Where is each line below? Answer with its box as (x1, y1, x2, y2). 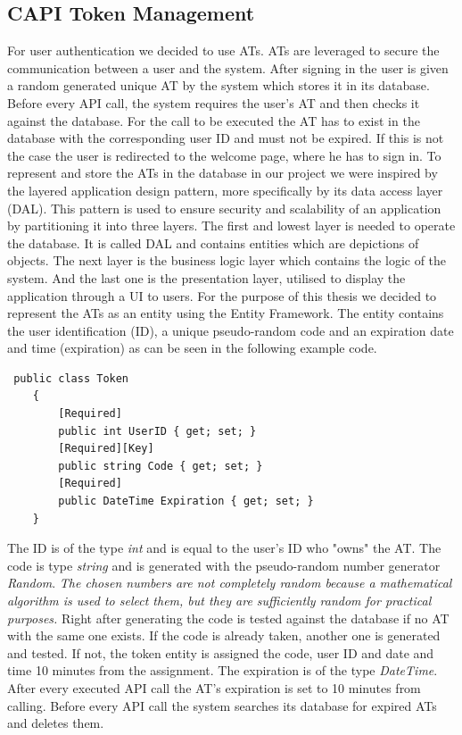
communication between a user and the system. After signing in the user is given (7, 58, 449, 77)
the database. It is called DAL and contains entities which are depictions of (7, 233, 419, 252)
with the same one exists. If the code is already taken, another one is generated (7, 626, 441, 645)
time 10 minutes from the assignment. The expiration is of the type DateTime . (7, 661, 438, 680)
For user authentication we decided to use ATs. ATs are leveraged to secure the (7, 41, 440, 60)
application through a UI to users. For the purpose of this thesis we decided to (7, 286, 437, 305)
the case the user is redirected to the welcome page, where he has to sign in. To (7, 146, 441, 164)
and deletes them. (7, 714, 104, 732)
